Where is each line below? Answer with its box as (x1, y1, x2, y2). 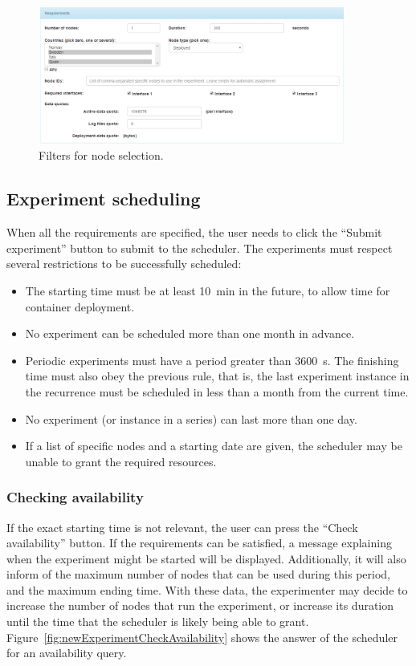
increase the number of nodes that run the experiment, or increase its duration (6, 597, 394, 614)
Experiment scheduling (6, 186, 201, 211)
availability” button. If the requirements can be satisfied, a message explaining (6, 534, 392, 551)
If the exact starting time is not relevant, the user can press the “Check (6, 518, 358, 535)
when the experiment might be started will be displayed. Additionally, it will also (6, 550, 406, 567)
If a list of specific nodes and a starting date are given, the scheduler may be (25, 437, 402, 454)
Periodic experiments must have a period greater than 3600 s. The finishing (25, 351, 399, 368)
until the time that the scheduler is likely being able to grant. (6, 613, 309, 630)
